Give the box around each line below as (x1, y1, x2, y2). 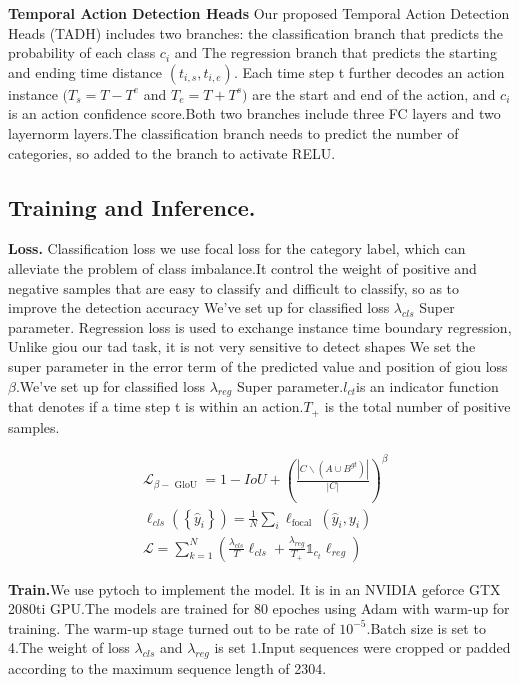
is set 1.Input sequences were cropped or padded (214, 637, 511, 658)
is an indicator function (356, 375, 499, 396)
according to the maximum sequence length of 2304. (8, 658, 327, 679)
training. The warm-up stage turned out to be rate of (8, 617, 335, 638)
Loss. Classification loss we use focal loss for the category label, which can (8, 238, 466, 259)
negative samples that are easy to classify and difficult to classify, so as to (8, 277, 460, 298)
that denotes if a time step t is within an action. (8, 396, 304, 417)
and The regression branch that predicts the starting (174, 42, 497, 63)
